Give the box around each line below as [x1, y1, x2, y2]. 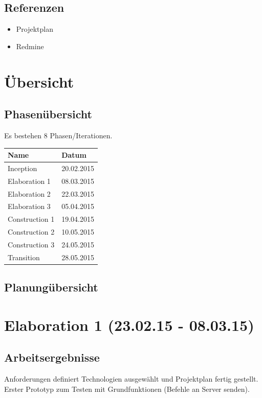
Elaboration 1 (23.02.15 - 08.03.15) [4, 314, 254, 335]
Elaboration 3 [8, 201, 51, 212]
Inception [8, 162, 37, 173]
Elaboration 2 [8, 188, 51, 199]
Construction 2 [8, 226, 55, 237]
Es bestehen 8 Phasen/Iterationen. [4, 130, 113, 140]
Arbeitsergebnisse [4, 349, 100, 365]
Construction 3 [8, 239, 55, 249]
